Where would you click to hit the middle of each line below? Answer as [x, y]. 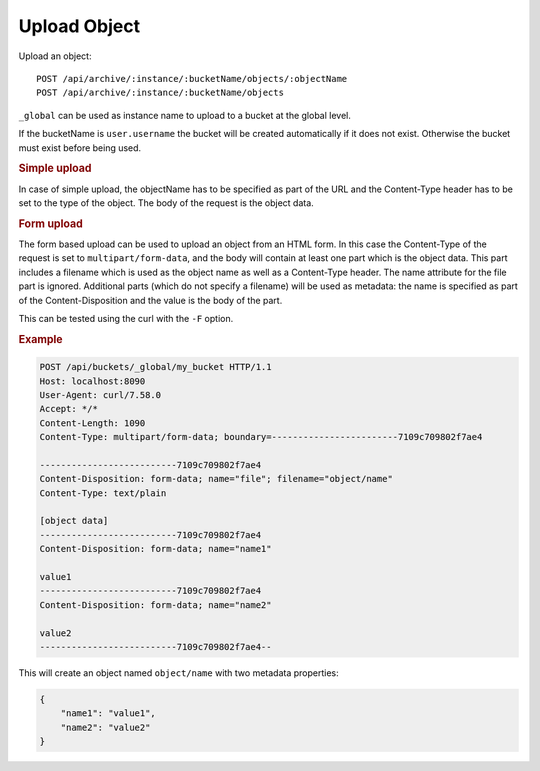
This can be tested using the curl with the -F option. [126, 318]
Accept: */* [69, 409]
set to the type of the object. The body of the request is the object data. [166, 202]
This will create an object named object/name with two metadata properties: [178, 672]
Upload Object [79, 26]
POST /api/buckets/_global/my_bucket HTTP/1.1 [155, 367]
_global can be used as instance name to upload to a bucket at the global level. [185, 115]
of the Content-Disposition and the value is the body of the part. [150, 300]
